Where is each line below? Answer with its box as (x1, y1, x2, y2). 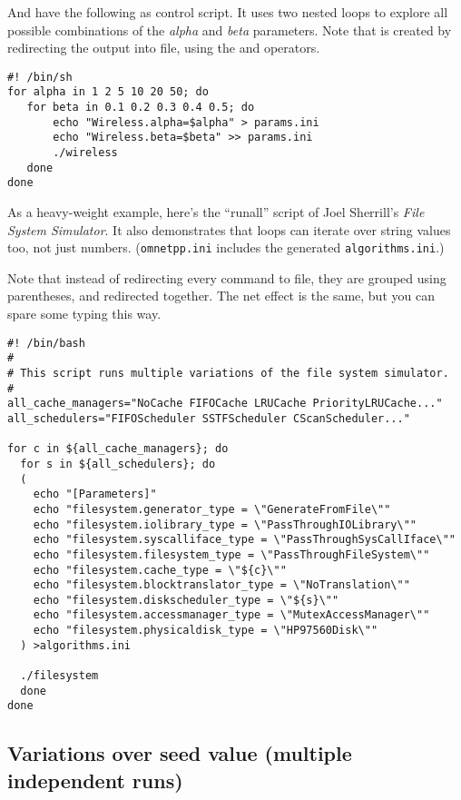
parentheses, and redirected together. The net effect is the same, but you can (7, 286, 435, 305)
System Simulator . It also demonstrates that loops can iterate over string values (7, 220, 451, 239)
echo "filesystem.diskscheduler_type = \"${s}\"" (33, 593, 339, 607)
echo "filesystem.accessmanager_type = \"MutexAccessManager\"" (33, 608, 430, 622)
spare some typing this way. (7, 304, 162, 323)
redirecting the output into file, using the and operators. (7, 38, 320, 57)
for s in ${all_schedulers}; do (20, 457, 216, 470)
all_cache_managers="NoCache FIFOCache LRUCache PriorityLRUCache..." (7, 397, 443, 410)
